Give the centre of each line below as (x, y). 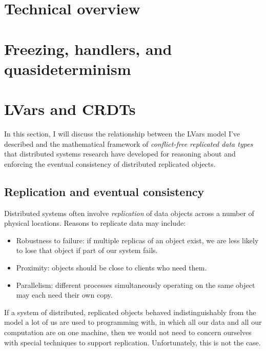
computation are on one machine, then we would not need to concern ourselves (128, 332)
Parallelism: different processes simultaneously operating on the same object (136, 285)
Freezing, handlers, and (88, 48)
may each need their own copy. (64, 295)
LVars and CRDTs (70, 109)
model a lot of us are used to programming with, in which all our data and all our (133, 322)
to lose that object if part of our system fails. (87, 250)
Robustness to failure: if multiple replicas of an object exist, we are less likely (137, 240)
